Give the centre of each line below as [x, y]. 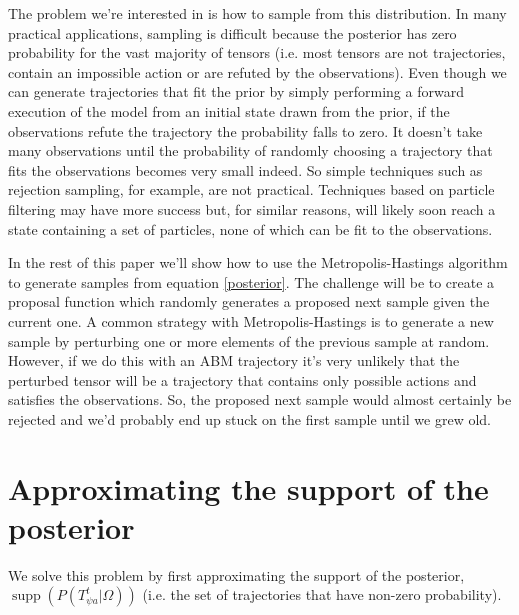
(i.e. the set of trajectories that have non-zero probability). [322, 594]
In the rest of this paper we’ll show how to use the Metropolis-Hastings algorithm [258, 262]
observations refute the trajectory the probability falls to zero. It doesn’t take [245, 130]
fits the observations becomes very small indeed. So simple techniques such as [245, 169]
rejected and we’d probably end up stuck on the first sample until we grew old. [249, 418]
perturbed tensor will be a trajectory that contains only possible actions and [242, 379]
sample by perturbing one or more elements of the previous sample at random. [249, 340]
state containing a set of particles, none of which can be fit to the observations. [250, 228]
